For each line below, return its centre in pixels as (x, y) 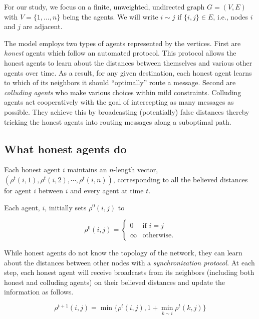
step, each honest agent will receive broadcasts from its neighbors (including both (129, 272)
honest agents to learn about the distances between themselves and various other (128, 62)
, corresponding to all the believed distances (180, 179)
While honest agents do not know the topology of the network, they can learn (123, 253)
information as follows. (39, 292)
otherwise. (158, 236)
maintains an (87, 170)
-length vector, (136, 170)
